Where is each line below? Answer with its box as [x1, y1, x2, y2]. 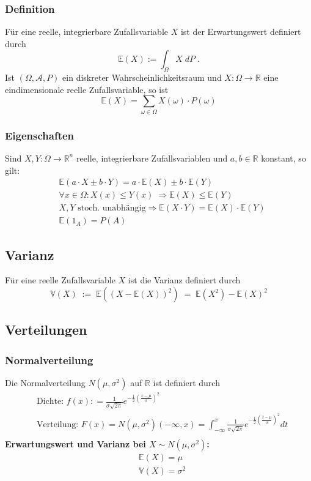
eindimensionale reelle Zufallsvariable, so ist [5, 83, 169, 95]
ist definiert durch [153, 376, 220, 389]
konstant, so [261, 151, 306, 164]
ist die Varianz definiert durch [128, 274, 241, 286]
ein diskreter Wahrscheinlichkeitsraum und [62, 71, 222, 84]
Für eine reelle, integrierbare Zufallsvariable [5, 25, 169, 38]
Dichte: [36, 397, 64, 406]
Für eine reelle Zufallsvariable [5, 274, 115, 286]
